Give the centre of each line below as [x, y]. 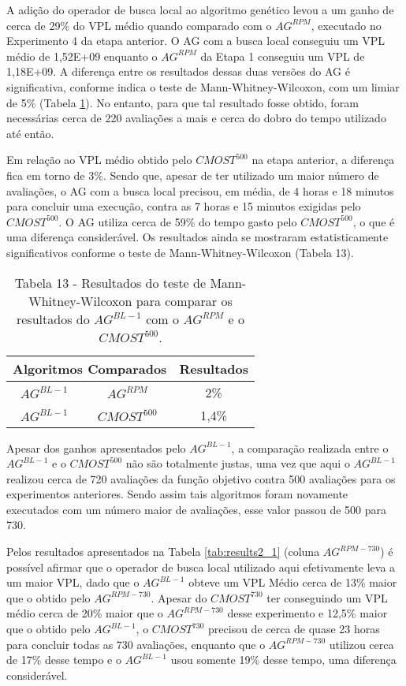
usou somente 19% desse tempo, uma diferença [283, 660]
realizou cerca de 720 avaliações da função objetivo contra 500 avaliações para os [201, 478]
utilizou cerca [361, 644]
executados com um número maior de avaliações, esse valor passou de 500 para [196, 509]
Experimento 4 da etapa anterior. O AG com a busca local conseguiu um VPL [196, 41]
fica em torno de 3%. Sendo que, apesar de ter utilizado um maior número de [193, 175]
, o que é [374, 221]
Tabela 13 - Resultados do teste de [110, 282]
